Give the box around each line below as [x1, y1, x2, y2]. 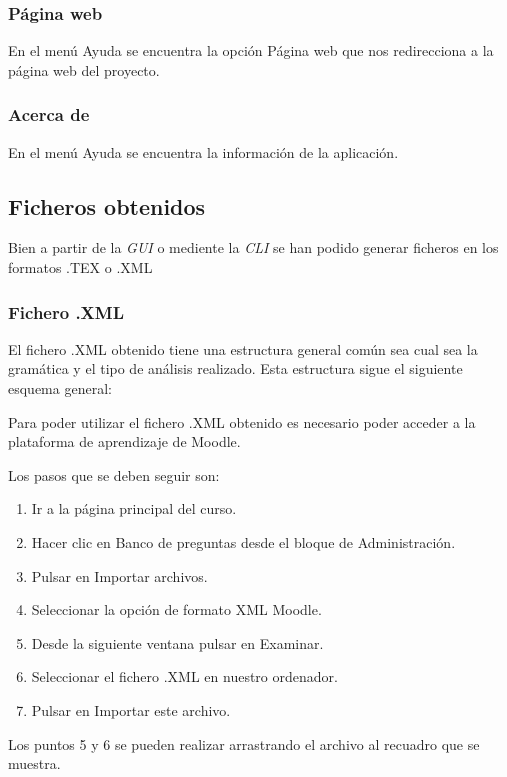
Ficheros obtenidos [8, 190, 206, 221]
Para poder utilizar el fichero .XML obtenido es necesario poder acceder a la [8, 411, 476, 432]
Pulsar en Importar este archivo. [31, 699, 231, 720]
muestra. [8, 753, 61, 774]
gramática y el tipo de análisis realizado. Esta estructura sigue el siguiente [8, 358, 463, 379]
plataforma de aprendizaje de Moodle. [8, 431, 241, 452]
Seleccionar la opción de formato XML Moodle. [31, 599, 322, 620]
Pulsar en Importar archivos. [31, 565, 208, 586]
